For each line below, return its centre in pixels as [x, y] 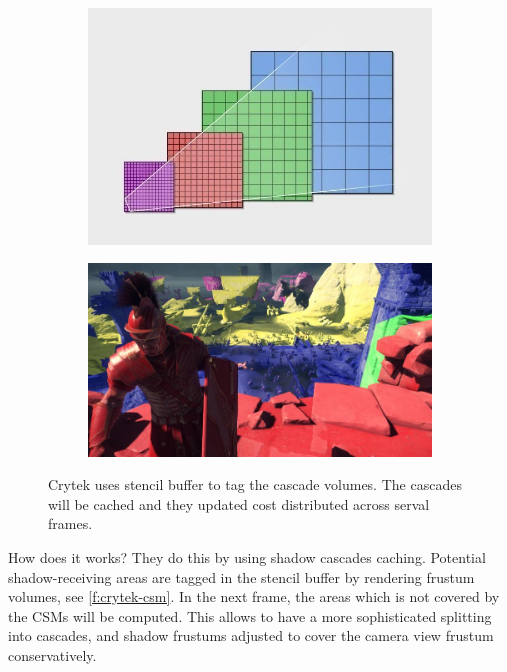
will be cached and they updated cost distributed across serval [239, 503]
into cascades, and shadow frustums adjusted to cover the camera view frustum [251, 635]
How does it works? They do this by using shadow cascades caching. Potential [247, 557]
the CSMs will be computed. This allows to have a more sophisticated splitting [250, 615]
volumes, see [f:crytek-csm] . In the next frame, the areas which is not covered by [254, 596]
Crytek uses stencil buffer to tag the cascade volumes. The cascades [255, 484]
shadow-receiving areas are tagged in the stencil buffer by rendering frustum [241, 576]
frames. [70, 523]
